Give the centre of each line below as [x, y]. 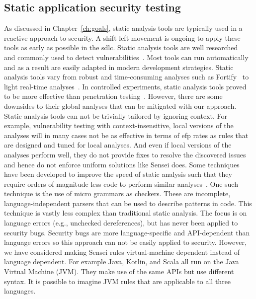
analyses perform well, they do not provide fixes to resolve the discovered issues [125, 154]
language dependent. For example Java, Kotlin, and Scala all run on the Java [122, 262]
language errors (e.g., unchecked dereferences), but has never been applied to [121, 223]
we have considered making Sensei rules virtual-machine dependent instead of [122, 252]
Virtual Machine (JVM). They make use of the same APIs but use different [119, 271]
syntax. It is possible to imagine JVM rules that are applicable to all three [118, 281]
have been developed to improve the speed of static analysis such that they [118, 174]
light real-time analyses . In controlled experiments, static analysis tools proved [125, 86]
